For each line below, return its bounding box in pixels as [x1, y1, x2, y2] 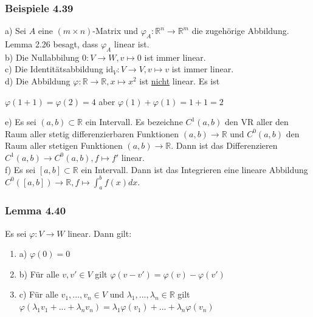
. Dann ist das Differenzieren [171, 139, 278, 152]
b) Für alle [19, 267, 60, 280]
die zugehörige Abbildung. [191, 24, 289, 37]
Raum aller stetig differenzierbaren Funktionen [5, 127, 179, 140]
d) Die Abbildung [5, 75, 71, 87]
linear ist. [114, 38, 150, 50]
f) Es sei [5, 163, 36, 176]
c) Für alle [19, 288, 58, 301]
